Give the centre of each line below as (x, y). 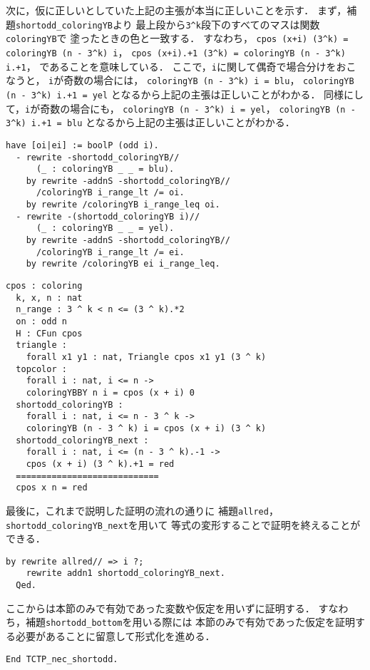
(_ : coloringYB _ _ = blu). (105, 169)
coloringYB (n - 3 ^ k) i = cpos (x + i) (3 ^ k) (146, 428)
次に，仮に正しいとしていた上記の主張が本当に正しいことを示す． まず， (176, 10)
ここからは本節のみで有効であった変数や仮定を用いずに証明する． (160, 608)
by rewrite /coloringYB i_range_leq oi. (123, 205)
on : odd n (41, 322)
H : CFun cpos (49, 333)
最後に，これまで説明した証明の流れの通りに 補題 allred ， (142, 510)
